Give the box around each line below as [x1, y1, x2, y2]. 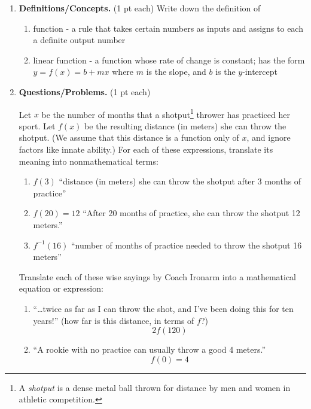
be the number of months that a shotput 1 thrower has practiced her [41, 106, 290, 120]
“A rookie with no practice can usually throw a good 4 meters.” [33, 343, 266, 356]
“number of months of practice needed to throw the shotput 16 [71, 238, 302, 251]
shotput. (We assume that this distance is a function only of [19, 131, 239, 144]
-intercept [242, 65, 278, 78]
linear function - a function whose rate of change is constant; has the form [33, 53, 305, 66]
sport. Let [19, 119, 56, 132]
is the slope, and [146, 65, 206, 78]
